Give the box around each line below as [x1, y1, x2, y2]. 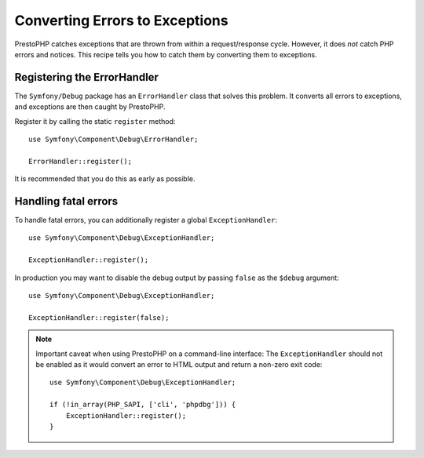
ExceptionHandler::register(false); [28, 313, 170, 322]
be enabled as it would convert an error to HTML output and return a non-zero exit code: [35, 360, 323, 369]
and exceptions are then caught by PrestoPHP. [14, 102, 166, 111]
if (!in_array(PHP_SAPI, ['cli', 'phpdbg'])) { [49, 400, 236, 409]
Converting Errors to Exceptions [14, 12, 228, 29]
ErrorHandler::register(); [28, 157, 133, 165]
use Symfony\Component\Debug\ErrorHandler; [28, 135, 199, 144]
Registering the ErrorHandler [14, 71, 159, 84]
